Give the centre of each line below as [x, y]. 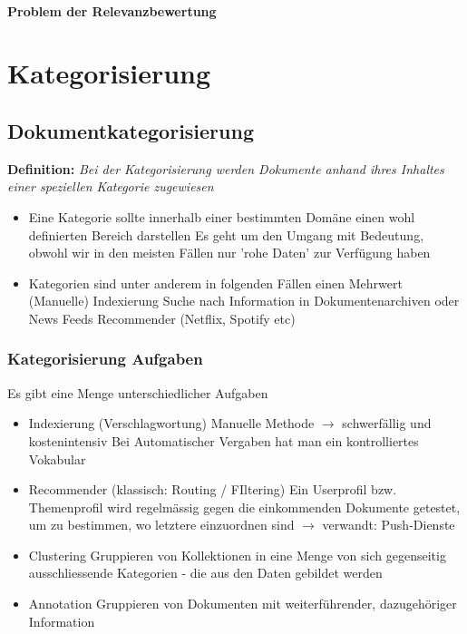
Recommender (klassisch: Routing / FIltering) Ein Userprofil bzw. [213, 489]
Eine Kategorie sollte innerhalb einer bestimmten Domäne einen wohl [222, 216]
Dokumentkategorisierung [131, 130]
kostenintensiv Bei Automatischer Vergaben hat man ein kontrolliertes [224, 440]
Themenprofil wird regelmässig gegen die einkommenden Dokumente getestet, [244, 507]
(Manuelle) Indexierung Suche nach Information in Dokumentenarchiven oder [244, 301]
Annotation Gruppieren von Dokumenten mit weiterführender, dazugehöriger [243, 604]
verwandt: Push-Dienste [389, 525]
